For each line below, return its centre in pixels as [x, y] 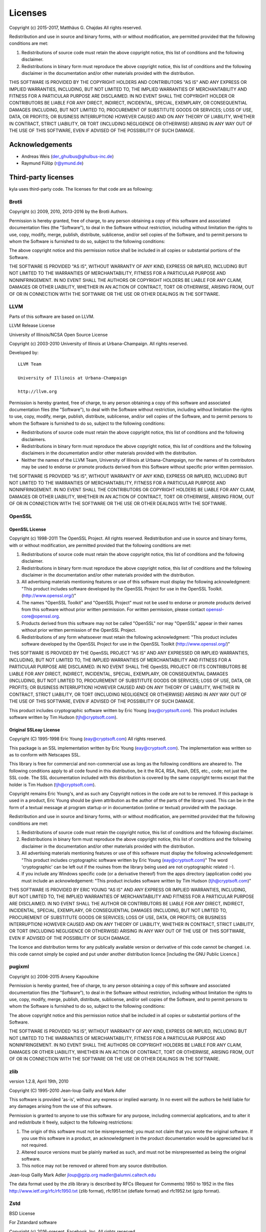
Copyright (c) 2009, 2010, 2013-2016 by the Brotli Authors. [68, 211]
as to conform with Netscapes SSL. [45, 755]
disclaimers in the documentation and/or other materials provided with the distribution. [109, 453]
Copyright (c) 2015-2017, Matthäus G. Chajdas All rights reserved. [76, 28]
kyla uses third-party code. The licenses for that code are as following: [81, 189]
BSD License [22, 1213]
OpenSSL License [28, 529]
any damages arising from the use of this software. [61, 1106]
